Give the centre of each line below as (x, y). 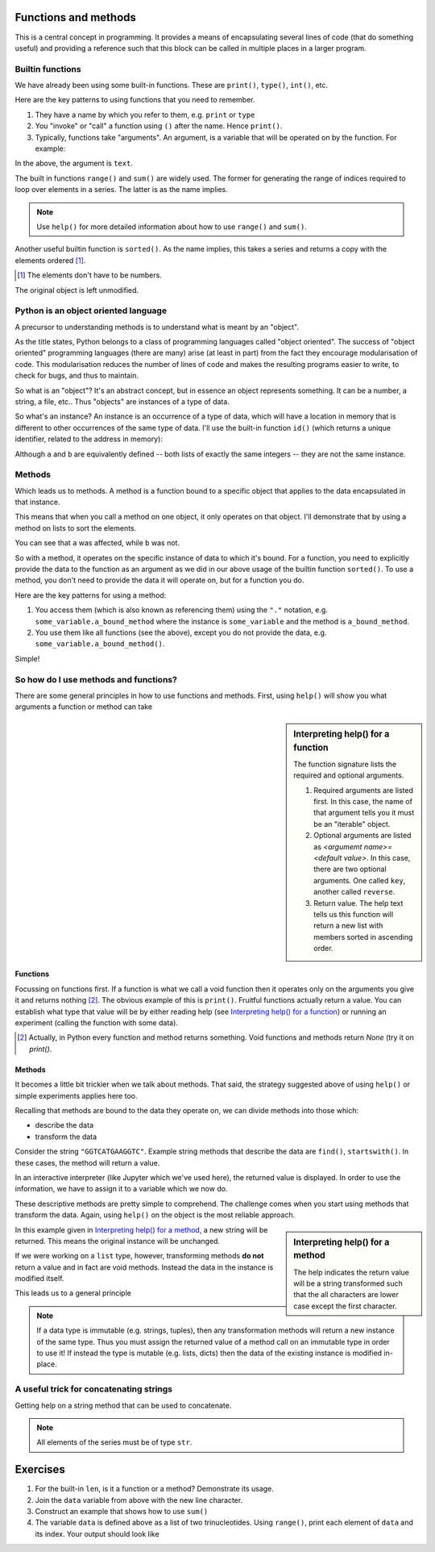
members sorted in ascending (363, 937)
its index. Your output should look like (97, 1533)
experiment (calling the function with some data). (97, 1023)
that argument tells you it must (364, 813)
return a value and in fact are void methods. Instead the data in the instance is (144, 1267)
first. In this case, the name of (363, 802)
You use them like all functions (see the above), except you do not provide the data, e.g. (181, 632)
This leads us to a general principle (73, 1293)
